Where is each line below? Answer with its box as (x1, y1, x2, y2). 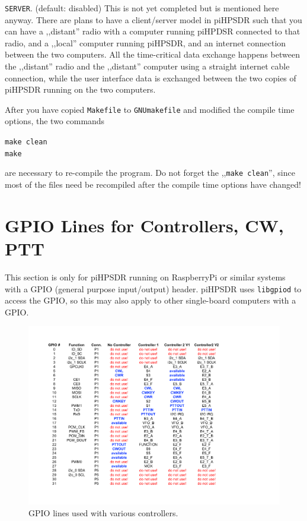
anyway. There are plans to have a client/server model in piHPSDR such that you (5, 13, 302, 26)
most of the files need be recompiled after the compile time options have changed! (5, 178, 301, 191)
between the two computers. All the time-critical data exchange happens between (5, 48, 300, 61)
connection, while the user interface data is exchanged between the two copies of (5, 71, 296, 84)
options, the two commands (5, 115, 105, 127)
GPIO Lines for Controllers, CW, (5, 213, 284, 237)
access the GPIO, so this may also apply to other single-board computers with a (5, 294, 296, 307)
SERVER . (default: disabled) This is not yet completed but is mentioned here (5, 2, 279, 14)
